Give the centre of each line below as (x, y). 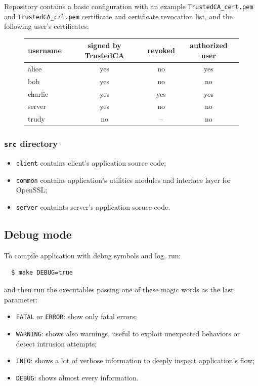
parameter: (21, 299)
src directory (31, 144)
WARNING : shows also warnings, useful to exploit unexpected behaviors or (128, 333)
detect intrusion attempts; (56, 343)
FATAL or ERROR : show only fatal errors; (76, 316)
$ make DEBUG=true (42, 273)
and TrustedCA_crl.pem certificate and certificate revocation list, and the (119, 16)
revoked (161, 50)
